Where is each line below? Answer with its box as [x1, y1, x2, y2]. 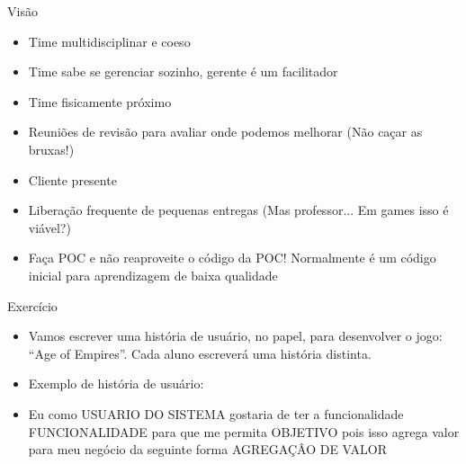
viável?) [28, 218, 71, 236]
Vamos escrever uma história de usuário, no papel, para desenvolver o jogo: [28, 326, 443, 345]
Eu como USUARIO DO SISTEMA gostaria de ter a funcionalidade [28, 404, 404, 423]
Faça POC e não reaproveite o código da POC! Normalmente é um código [28, 248, 436, 267]
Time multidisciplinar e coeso [28, 31, 191, 50]
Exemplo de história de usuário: [28, 374, 204, 393]
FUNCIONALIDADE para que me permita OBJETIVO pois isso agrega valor [28, 422, 460, 441]
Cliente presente [28, 170, 117, 189]
